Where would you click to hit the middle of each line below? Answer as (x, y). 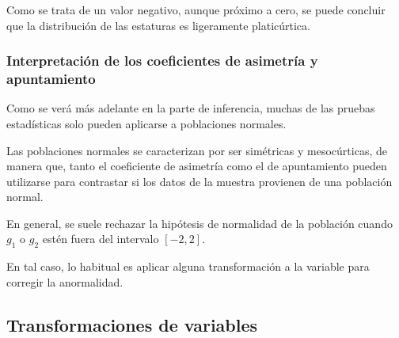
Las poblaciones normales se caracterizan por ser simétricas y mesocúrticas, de (197, 150)
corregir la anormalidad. (65, 281)
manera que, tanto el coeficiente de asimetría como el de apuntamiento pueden (197, 166)
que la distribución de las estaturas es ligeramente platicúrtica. (158, 25)
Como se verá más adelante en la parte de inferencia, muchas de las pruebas (191, 108)
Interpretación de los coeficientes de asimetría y (162, 61)
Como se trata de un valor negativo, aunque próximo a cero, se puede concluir (196, 9)
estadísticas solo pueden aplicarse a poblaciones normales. (146, 123)
